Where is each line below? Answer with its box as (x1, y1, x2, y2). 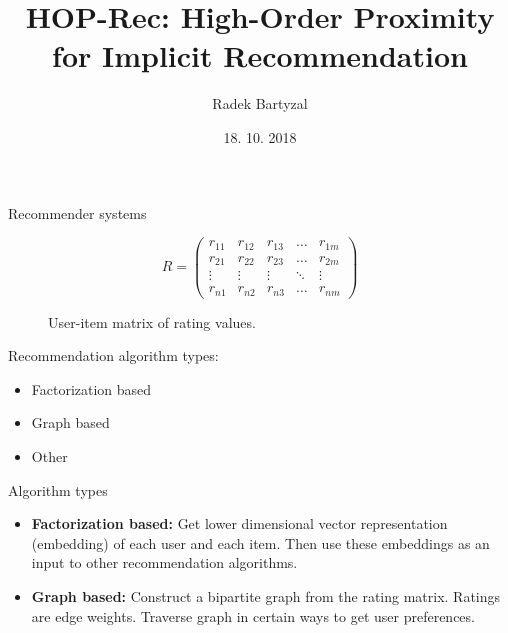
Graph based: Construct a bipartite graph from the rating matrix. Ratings (31, 586, 501, 606)
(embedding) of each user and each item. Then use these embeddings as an (31, 532, 490, 553)
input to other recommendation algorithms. (31, 552, 298, 573)
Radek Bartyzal (212, 93, 308, 114)
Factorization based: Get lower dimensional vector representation (31, 513, 448, 534)
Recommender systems (8, 202, 147, 223)
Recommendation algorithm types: (8, 345, 219, 366)
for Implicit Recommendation (52, 35, 468, 76)
